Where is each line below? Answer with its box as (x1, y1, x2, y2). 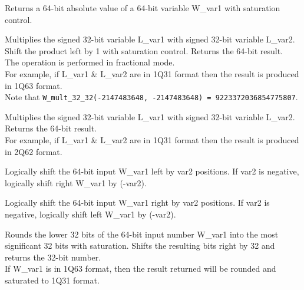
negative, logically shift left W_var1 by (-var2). (5, 207, 176, 220)
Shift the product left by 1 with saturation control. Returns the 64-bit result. (5, 44, 283, 57)
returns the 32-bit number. (5, 251, 101, 263)
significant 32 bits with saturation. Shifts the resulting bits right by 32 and (5, 239, 275, 252)
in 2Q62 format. (5, 145, 62, 157)
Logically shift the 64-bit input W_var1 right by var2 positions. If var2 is (5, 196, 270, 209)
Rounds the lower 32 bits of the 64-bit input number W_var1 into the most (5, 228, 279, 240)
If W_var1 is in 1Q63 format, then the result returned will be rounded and (5, 262, 276, 275)
